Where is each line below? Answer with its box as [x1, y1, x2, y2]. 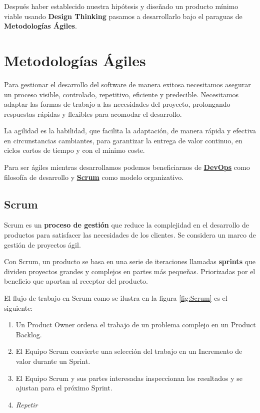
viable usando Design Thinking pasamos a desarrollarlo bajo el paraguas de [4, 11, 242, 21]
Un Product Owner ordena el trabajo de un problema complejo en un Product [15, 319, 256, 330]
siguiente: [4, 302, 33, 313]
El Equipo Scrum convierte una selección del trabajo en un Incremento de [15, 346, 242, 356]
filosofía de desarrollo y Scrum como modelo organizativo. [4, 171, 184, 182]
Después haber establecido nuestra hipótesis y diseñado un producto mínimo [4, 1, 238, 11]
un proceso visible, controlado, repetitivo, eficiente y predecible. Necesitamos [4, 89, 239, 99]
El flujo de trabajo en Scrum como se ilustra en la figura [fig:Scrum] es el [4, 293, 227, 303]
